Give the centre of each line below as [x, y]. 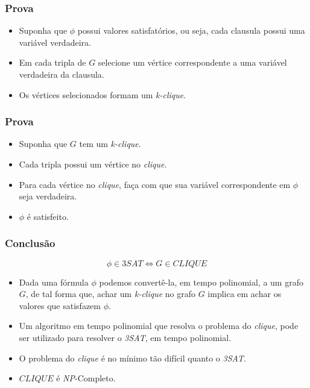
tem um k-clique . [110, 144]
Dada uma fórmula [54, 282]
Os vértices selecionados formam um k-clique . [103, 94]
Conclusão [30, 243]
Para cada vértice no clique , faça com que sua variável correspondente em [155, 184]
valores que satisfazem [60, 305]
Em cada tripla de [52, 62]
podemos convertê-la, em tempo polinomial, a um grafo [201, 282]
